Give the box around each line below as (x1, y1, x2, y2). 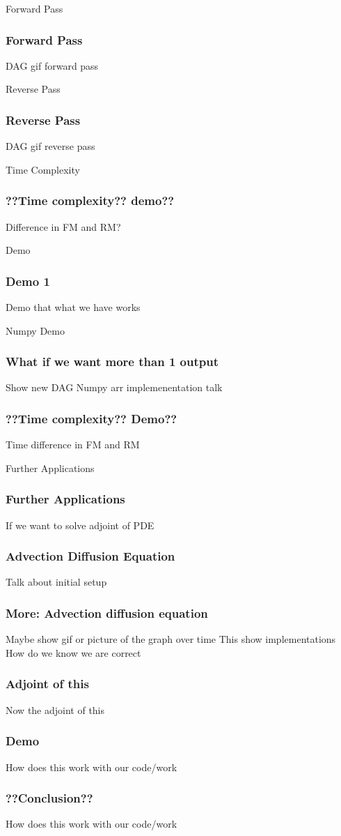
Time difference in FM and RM (6, 437, 140, 452)
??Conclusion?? (6, 789, 93, 807)
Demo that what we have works (6, 300, 141, 314)
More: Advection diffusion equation (6, 604, 208, 621)
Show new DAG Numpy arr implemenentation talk (6, 380, 223, 395)
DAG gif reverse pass (6, 139, 95, 153)
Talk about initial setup (6, 575, 107, 589)
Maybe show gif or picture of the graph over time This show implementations (6, 632, 336, 646)
